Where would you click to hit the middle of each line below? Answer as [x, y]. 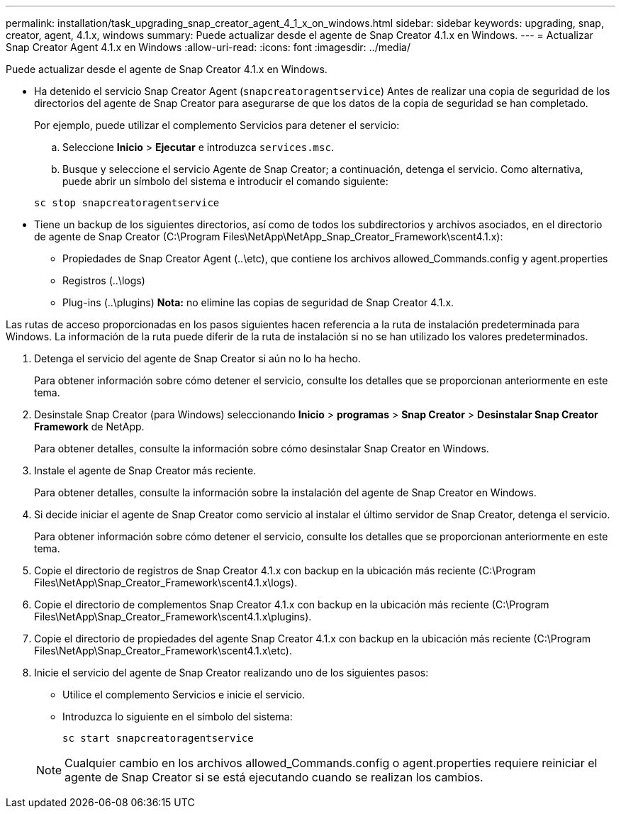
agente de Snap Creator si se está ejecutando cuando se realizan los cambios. [274, 777]
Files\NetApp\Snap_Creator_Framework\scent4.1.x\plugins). [173, 617]
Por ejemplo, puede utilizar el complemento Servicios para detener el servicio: [217, 125]
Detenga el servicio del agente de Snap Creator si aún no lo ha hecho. [197, 358]
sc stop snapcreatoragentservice [127, 203]
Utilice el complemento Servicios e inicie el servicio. [184, 695]
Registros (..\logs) [104, 280]
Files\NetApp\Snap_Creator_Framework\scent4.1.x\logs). [166, 582]
